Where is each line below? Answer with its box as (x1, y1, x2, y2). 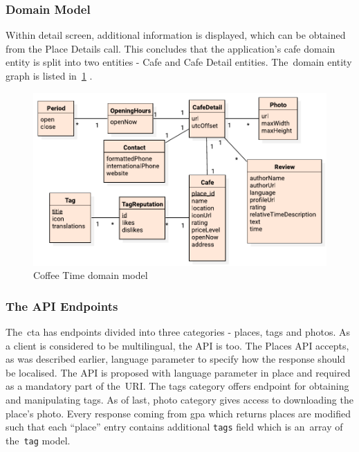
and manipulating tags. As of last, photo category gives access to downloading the (6, 392, 353, 407)
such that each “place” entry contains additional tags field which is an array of (6, 419, 343, 434)
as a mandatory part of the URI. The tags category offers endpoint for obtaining (6, 379, 349, 393)
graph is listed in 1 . (6, 69, 93, 82)
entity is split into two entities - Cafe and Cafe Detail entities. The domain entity (6, 55, 352, 69)
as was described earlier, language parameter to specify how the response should (6, 352, 346, 366)
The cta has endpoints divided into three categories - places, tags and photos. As (6, 325, 350, 339)
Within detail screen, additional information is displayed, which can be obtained (6, 28, 346, 42)
